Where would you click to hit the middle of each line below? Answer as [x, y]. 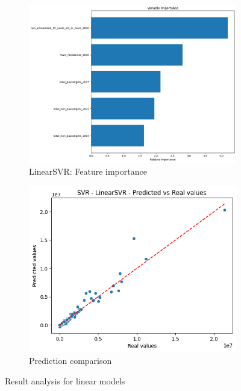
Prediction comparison [70, 361]
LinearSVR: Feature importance [88, 171]
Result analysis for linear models [65, 380]
